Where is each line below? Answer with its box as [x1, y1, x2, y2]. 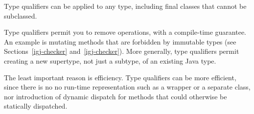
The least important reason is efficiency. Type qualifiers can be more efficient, [4, 72, 236, 82]
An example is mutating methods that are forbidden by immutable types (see [4, 36, 236, 46]
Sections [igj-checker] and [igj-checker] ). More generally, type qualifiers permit [4, 46, 239, 56]
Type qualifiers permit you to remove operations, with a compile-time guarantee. [4, 27, 246, 37]
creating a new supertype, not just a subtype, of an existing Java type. [4, 55, 216, 66]
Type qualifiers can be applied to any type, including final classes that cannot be [4, 1, 247, 11]
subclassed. [4, 10, 37, 21]
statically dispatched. [4, 101, 68, 111]
